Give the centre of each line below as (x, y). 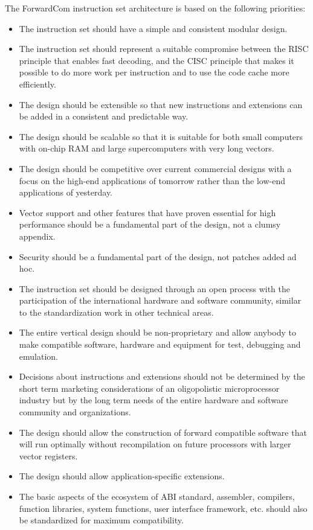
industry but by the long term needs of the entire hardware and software (153, 400)
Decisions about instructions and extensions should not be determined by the (162, 376)
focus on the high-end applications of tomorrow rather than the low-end (152, 180)
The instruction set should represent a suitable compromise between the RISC (164, 49)
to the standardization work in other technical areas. (116, 312)
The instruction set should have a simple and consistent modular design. (153, 28)
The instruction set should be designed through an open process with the (155, 288)
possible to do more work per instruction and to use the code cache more (154, 72)
